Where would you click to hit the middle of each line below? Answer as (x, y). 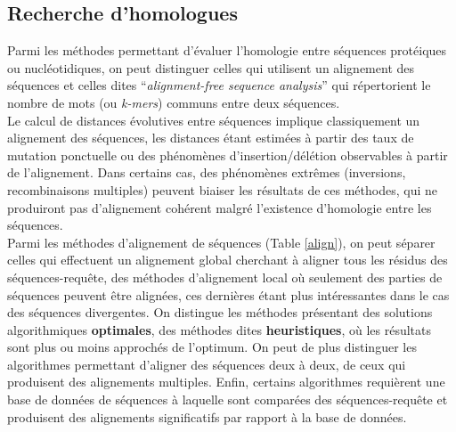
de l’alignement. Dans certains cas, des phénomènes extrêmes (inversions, (207, 172)
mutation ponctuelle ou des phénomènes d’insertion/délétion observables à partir (228, 155)
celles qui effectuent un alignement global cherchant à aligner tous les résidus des (228, 260)
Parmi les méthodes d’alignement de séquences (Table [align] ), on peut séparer (221, 242)
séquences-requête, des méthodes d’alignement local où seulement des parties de (225, 277)
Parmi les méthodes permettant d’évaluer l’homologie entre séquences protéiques (227, 50)
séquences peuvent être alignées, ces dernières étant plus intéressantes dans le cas (228, 294)
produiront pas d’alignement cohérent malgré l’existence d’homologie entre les (220, 207)
